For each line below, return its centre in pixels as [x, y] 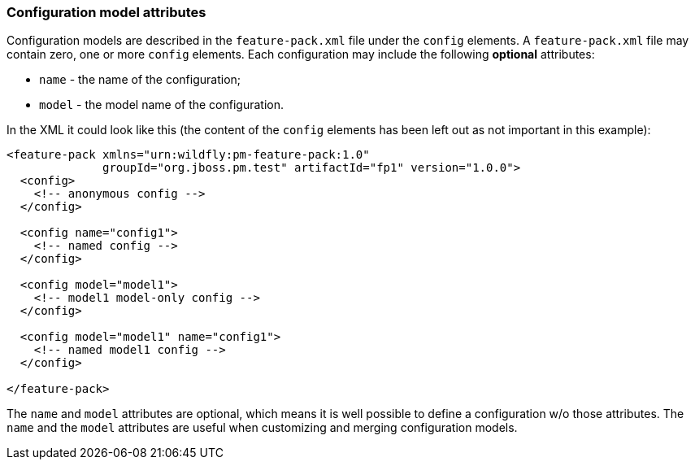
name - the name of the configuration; [140, 80]
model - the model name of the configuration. [162, 105]
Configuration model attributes [106, 12]
